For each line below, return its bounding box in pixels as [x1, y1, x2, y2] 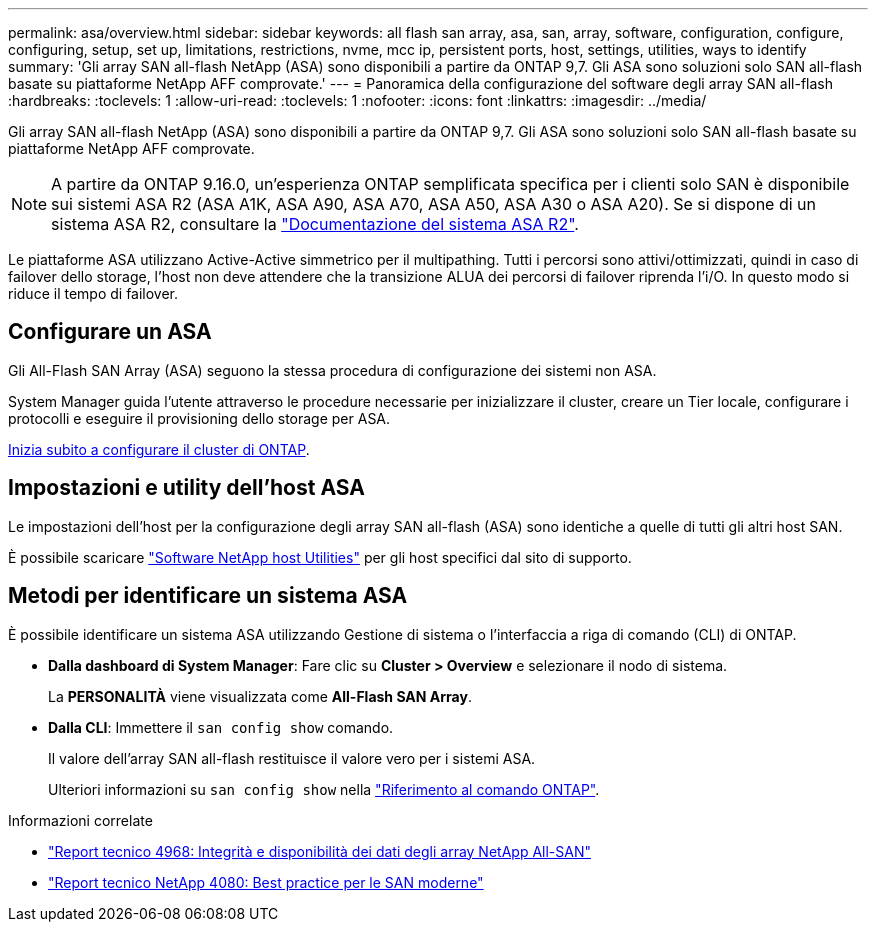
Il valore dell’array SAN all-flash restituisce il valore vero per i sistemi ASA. [48, 749, 536, 767]
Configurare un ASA [8, 319, 212, 345]
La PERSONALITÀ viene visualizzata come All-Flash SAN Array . [48, 687, 472, 705]
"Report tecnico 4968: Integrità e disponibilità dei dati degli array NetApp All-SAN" [48, 842, 591, 860]
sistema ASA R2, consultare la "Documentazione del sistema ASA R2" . [51, 214, 579, 234]
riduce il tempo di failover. [8, 285, 179, 302]
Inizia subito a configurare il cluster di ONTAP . [8, 440, 310, 458]
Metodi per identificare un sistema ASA [8, 583, 408, 609]
